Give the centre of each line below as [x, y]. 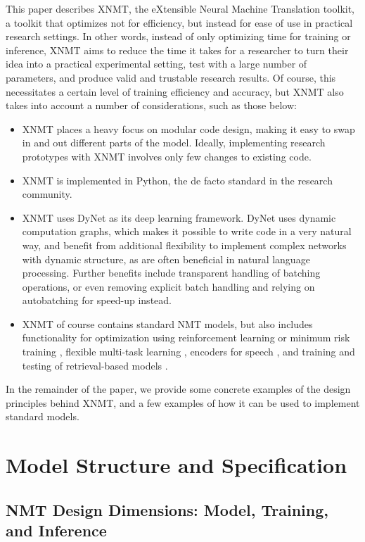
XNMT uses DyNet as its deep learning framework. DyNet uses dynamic [179, 217]
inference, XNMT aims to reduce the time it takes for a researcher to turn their [177, 50]
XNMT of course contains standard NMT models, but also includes [167, 323]
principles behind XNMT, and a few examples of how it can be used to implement [183, 402]
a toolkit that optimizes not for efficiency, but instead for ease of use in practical [179, 22]
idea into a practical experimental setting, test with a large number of [156, 64]
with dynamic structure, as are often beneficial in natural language [166, 259]
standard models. [43, 416]
